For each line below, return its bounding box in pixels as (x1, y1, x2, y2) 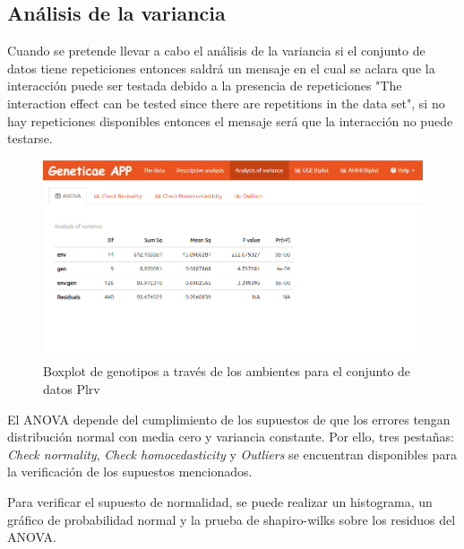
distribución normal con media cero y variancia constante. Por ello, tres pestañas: (7, 427, 454, 446)
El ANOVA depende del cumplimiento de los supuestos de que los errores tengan (7, 409, 451, 428)
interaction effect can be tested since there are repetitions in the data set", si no (7, 93, 445, 112)
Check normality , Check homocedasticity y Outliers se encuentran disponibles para (7, 444, 457, 463)
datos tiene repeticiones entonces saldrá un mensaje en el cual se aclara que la (7, 58, 435, 77)
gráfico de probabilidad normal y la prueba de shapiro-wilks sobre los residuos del (7, 510, 456, 528)
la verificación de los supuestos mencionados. (7, 462, 253, 481)
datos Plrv (43, 380, 100, 398)
